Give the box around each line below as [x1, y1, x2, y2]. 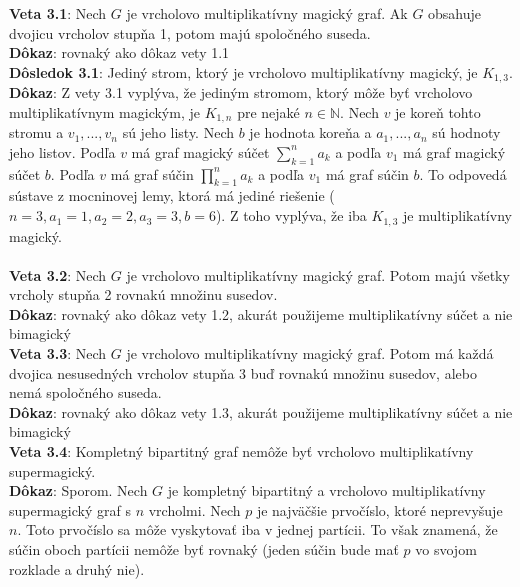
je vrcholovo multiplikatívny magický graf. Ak [126, 3, 408, 23]
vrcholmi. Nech [148, 499, 241, 520]
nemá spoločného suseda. [9, 382, 162, 403]
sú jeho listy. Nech [122, 122, 235, 143]
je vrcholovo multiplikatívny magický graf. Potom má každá [126, 343, 494, 364]
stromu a [9, 122, 64, 143]
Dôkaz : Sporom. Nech [9, 480, 148, 501]
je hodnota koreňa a [249, 122, 372, 143]
